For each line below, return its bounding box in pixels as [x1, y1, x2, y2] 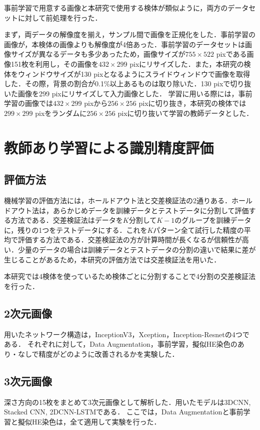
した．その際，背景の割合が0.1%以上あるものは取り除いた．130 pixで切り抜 [4, 78, 251, 89]
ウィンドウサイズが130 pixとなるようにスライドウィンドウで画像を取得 [17, 68, 250, 79]
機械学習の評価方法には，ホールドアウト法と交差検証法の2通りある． [4, 195, 231, 206]
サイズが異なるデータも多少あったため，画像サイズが [10, 49, 185, 59]
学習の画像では [4, 98, 53, 108]
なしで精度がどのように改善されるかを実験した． [17, 348, 179, 359]
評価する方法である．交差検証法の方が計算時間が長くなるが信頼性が [17, 234, 242, 245]
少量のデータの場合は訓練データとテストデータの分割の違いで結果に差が [17, 244, 256, 255]
